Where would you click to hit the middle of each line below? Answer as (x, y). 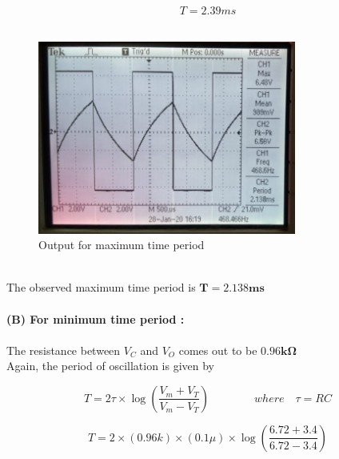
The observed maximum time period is (101, 287)
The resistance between (64, 350)
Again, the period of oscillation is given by (110, 366)
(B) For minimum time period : (96, 318)
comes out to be (218, 350)
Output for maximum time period (122, 245)
